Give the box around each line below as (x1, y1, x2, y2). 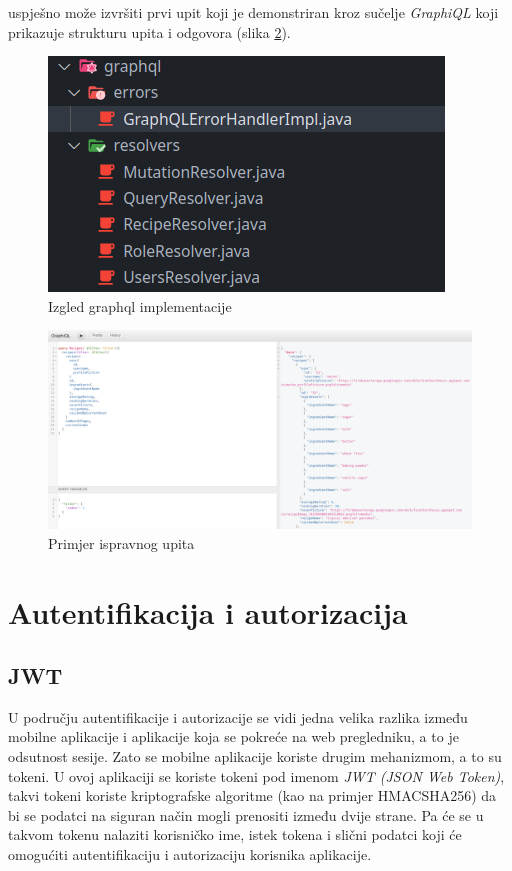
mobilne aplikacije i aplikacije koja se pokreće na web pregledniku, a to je (8, 726, 459, 747)
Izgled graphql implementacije (48, 295, 232, 316)
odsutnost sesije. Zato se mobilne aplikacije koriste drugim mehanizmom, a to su (8, 746, 502, 767)
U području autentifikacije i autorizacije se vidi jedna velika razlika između (8, 706, 468, 727)
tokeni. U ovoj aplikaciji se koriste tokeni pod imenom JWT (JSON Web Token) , (8, 765, 505, 786)
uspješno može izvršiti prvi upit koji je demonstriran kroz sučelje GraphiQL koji (8, 2, 499, 22)
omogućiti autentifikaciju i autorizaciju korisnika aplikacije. (8, 844, 372, 865)
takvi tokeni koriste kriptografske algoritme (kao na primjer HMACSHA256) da (8, 785, 497, 806)
